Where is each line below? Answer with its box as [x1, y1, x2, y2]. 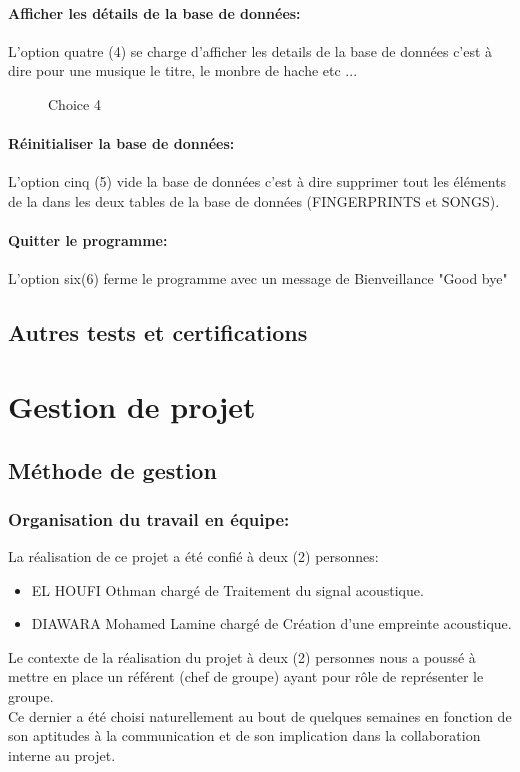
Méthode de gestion [8, 454, 217, 485]
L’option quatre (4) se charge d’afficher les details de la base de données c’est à [8, 40, 493, 61]
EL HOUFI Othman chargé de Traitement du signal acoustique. [31, 579, 424, 600]
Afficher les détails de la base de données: [8, 2, 301, 23]
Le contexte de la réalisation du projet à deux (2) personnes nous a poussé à [8, 646, 476, 667]
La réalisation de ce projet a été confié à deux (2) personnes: [8, 546, 379, 567]
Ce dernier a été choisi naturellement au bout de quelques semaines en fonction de [8, 705, 512, 726]
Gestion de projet [8, 385, 256, 426]
